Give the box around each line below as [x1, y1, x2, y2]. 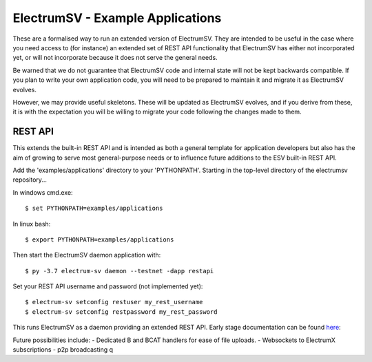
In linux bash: [12, 220, 51, 228]
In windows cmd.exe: [12, 188, 73, 196]
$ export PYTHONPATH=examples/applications [25, 235, 174, 244]
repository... [12, 175, 48, 184]
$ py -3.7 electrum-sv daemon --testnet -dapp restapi [25, 267, 214, 275]
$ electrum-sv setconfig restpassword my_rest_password [25, 308, 218, 316]
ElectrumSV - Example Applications [12, 10, 222, 25]
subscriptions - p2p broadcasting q [12, 345, 114, 354]
